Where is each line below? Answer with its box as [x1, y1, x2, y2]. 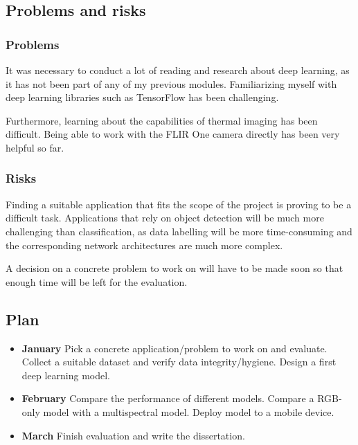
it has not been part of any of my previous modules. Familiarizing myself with [6, 76, 337, 91]
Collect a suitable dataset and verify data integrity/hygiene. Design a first [21, 354, 337, 369]
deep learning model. [21, 367, 111, 382]
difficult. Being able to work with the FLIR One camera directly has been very [6, 127, 340, 141]
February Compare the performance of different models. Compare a [21, 391, 314, 406]
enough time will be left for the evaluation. [6, 274, 188, 289]
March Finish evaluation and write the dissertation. [21, 428, 245, 442]
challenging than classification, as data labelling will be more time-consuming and [6, 224, 352, 238]
